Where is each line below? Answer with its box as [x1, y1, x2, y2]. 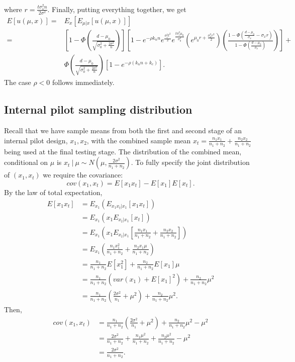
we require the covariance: [43, 169, 123, 180]
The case [4, 77, 31, 87]
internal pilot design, [4, 135, 68, 145]
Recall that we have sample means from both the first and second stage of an [4, 125, 242, 135]
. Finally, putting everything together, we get [47, 4, 186, 14]
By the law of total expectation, [4, 187, 103, 197]
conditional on [4, 157, 48, 167]
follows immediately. [52, 77, 115, 87]
